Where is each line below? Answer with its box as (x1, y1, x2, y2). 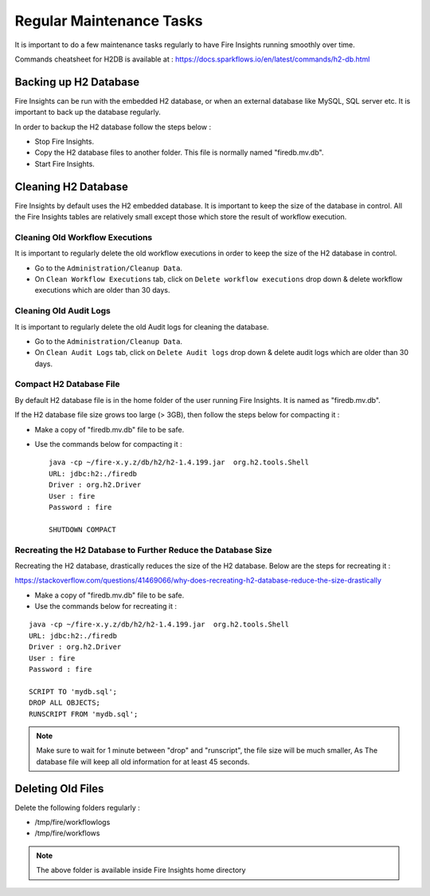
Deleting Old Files (14, 782, 104, 795)
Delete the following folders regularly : (14, 803, 141, 812)
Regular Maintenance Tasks (14, 12, 203, 30)
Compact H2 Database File (14, 379, 120, 390)
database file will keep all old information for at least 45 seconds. (36, 756, 250, 766)
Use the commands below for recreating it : (34, 602, 177, 611)
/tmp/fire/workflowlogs (34, 818, 111, 827)
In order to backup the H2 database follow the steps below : (14, 122, 212, 132)
